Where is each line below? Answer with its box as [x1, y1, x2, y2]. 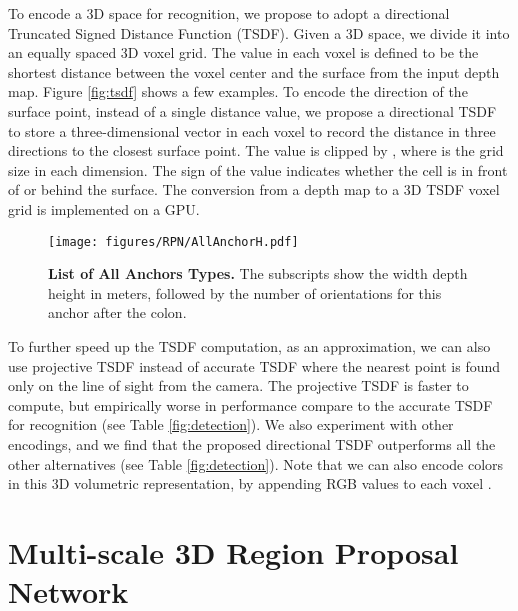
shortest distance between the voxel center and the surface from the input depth [8, 61, 500, 82]
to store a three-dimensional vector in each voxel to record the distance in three [8, 120, 496, 141]
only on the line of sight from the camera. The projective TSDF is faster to [8, 375, 469, 396]
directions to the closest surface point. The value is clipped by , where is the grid [8, 140, 504, 161]
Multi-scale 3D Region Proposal [8, 531, 459, 572]
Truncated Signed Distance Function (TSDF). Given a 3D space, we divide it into [8, 22, 510, 43]
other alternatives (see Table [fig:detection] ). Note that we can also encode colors [8, 453, 504, 474]
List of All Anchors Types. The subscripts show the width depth [48, 263, 468, 284]
